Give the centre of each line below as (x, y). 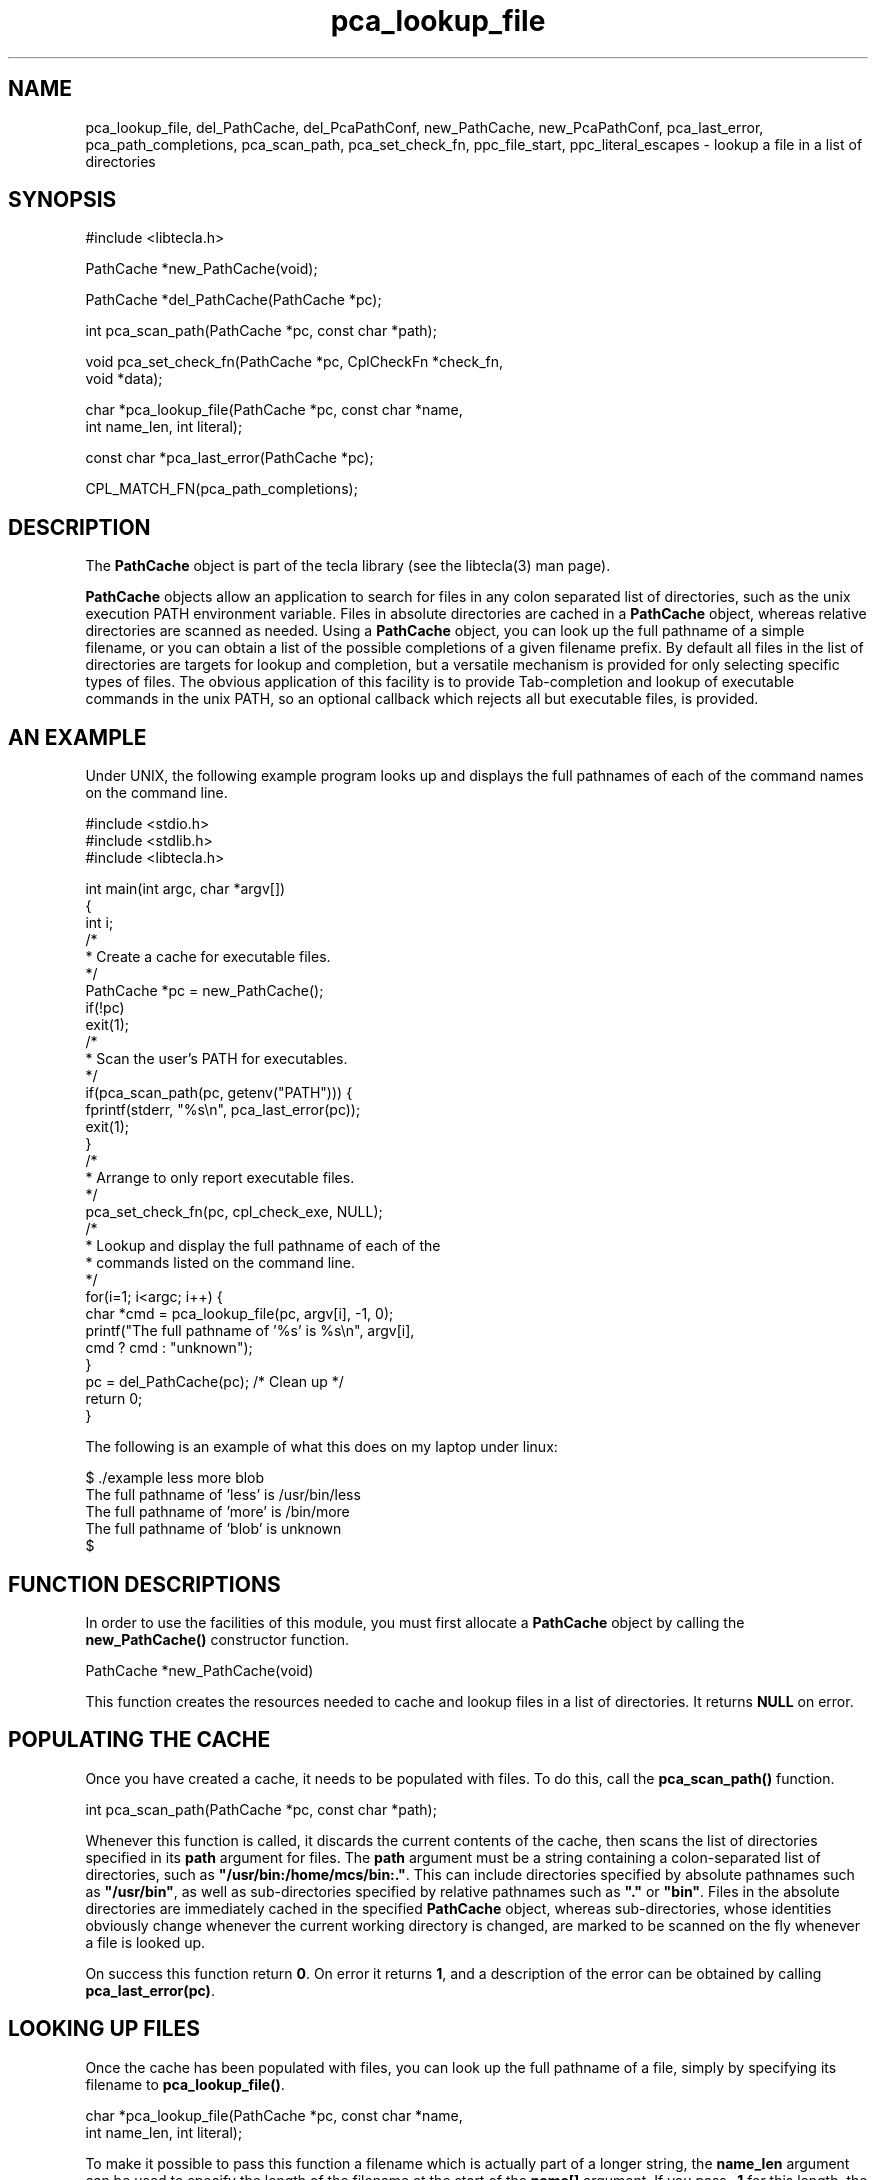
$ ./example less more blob (175, 1478)
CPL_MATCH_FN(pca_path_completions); (221, 489)
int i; (99, 923)
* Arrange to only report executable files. (220, 1178)
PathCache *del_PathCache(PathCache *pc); (233, 300)
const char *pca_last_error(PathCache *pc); (229, 458)
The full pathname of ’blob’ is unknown (213, 1529)
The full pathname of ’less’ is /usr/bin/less (223, 1495)
